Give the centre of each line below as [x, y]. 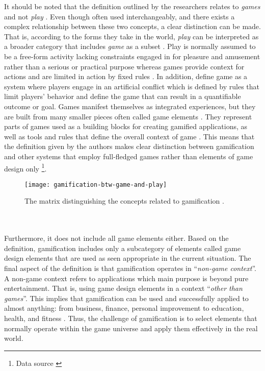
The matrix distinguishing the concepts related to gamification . [124, 201]
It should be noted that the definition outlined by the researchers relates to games [132, 6]
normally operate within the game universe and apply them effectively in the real [131, 328]
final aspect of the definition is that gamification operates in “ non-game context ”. [130, 268]
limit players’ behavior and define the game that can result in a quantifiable [123, 96]
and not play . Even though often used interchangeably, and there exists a [120, 16]
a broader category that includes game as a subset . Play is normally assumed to [130, 46]
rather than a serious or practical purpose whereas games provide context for [124, 66]
